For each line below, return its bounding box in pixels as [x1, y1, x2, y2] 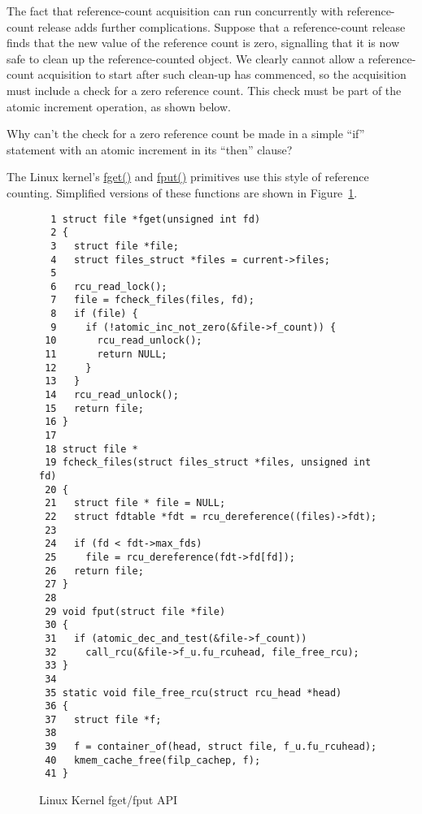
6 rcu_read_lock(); [50, 280, 167, 292]
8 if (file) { [50, 308, 138, 320]
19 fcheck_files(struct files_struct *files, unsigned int [45, 457, 372, 469]
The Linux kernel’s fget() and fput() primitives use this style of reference [7, 168, 369, 185]
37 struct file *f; [45, 713, 162, 725]
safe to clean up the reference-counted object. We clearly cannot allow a [7, 50, 364, 67]
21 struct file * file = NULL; [45, 497, 226, 509]
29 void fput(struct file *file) [45, 605, 226, 617]
